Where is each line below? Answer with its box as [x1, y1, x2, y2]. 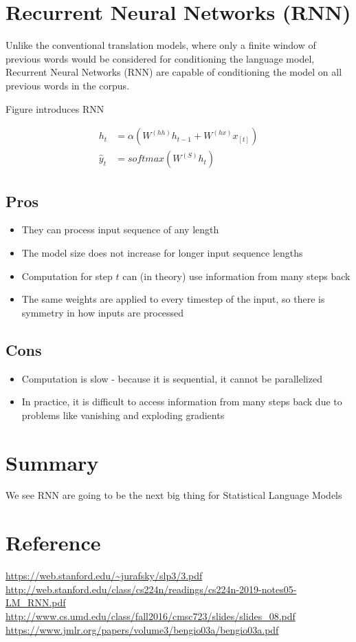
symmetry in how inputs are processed [21, 305, 184, 319]
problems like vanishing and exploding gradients [21, 407, 225, 422]
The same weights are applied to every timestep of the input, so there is [21, 292, 325, 306]
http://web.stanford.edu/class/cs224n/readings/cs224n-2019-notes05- [5, 581, 297, 596]
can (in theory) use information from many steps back [122, 268, 351, 283]
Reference [5, 528, 101, 557]
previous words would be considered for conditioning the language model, [5, 51, 315, 65]
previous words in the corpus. [5, 78, 130, 92]
